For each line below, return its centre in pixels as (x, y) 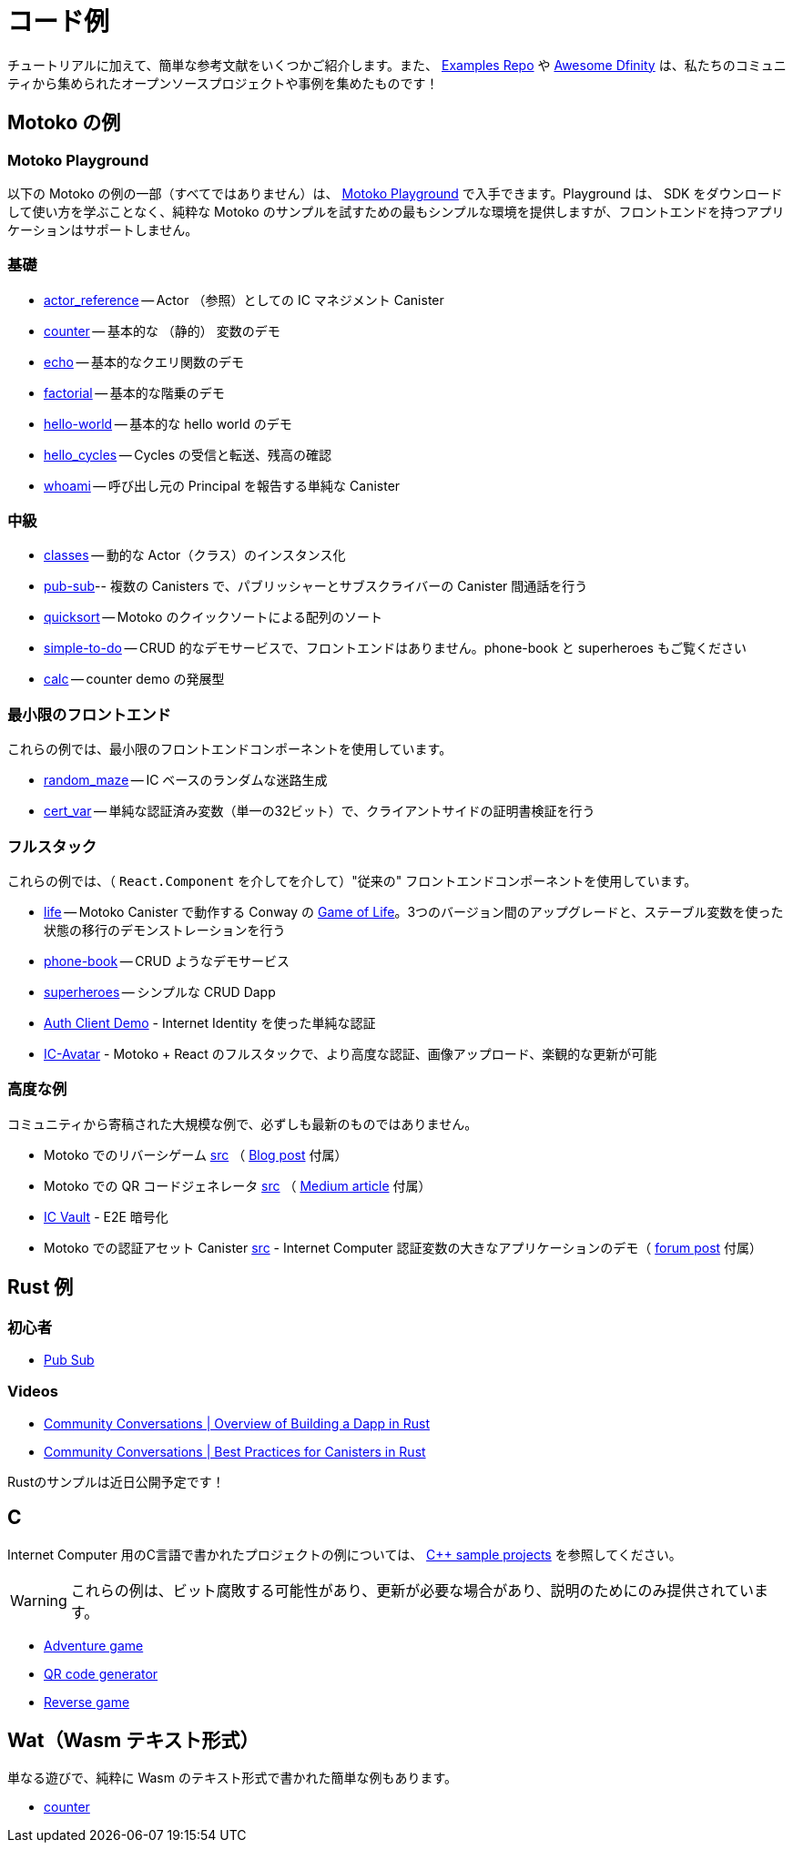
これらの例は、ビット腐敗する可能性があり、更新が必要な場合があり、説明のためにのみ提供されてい (412, 1590)
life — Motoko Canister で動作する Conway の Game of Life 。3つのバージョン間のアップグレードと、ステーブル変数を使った (414, 911)
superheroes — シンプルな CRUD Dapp (160, 991)
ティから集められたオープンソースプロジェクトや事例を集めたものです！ (223, 83)
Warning (39, 1600)
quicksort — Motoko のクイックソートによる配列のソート (213, 617)
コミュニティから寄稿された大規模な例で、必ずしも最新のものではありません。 (243, 1123)
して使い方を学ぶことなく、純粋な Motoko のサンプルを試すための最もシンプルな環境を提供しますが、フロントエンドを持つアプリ (396, 211)
